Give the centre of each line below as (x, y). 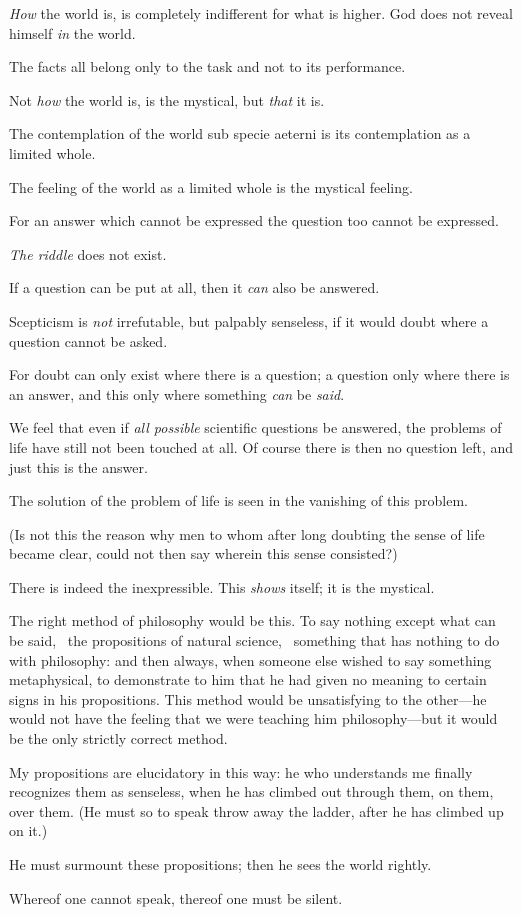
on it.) (28, 830)
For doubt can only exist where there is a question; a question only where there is (259, 374)
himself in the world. (72, 32)
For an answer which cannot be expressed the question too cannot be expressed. (254, 220)
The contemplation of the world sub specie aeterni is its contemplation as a (240, 133)
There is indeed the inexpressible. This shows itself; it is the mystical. (222, 586)
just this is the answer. (78, 466)
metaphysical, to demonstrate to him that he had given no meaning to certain (248, 679)
